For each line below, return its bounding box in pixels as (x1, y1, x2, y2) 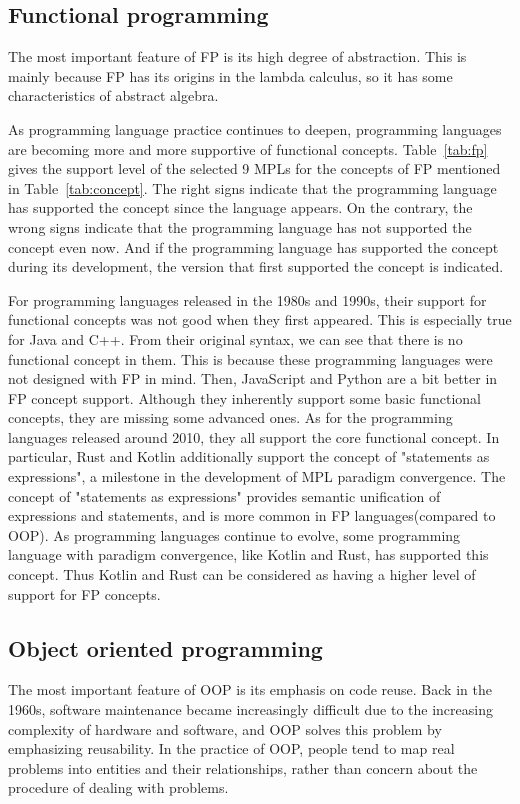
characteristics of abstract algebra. (8, 85, 219, 106)
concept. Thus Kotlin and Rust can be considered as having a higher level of (8, 564, 476, 585)
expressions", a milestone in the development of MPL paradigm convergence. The (8, 466, 506, 487)
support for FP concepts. (8, 583, 161, 604)
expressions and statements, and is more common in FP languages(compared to (8, 505, 496, 526)
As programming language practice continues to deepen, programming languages (8, 118, 502, 139)
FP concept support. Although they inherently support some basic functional (8, 387, 481, 408)
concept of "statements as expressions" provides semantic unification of (8, 485, 441, 506)
